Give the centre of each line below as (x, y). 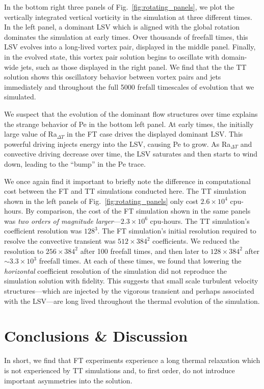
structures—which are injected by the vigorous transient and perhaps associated (129, 291)
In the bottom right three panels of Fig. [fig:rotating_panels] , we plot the (120, 7)
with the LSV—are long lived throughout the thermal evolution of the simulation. (132, 301)
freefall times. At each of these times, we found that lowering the (140, 261)
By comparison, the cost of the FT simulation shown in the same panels (138, 211)
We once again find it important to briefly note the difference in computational (127, 181)
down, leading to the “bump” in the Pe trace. (75, 163)
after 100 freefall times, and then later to (144, 251)
